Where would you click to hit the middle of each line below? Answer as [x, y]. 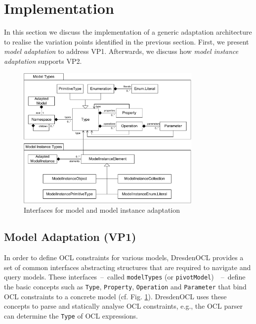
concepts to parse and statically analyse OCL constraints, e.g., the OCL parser [123, 306]
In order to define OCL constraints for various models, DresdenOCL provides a [124, 257]
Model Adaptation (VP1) [70, 237]
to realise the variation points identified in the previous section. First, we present [127, 41]
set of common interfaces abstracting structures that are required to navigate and [128, 267]
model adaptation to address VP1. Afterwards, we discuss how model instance [121, 51]
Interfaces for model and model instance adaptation [102, 210]
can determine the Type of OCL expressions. [71, 315]
